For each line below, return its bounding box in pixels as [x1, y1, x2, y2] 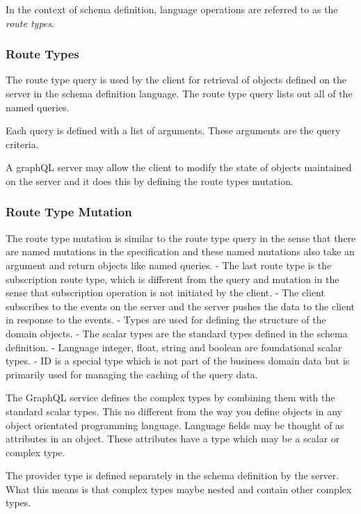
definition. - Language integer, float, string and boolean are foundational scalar [6, 339, 342, 354]
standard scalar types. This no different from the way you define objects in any [6, 403, 342, 418]
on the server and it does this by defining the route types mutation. [6, 173, 294, 188]
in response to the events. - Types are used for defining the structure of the [6, 312, 326, 327]
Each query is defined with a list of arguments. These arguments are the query [6, 123, 341, 138]
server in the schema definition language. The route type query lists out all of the [6, 86, 353, 100]
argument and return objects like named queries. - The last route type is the [6, 257, 332, 272]
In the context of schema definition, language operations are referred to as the [6, 2, 338, 16]
